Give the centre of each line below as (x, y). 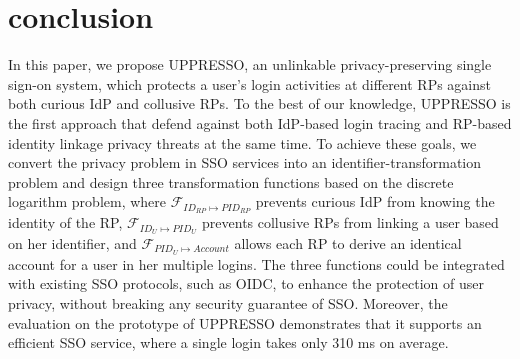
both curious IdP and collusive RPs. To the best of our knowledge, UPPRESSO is (259, 103)
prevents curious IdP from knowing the (375, 201)
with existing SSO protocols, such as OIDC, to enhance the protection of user (246, 283)
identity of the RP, (65, 222)
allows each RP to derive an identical (348, 243)
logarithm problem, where (87, 201)
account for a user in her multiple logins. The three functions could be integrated (256, 263)
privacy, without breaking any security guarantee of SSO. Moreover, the (228, 303)
